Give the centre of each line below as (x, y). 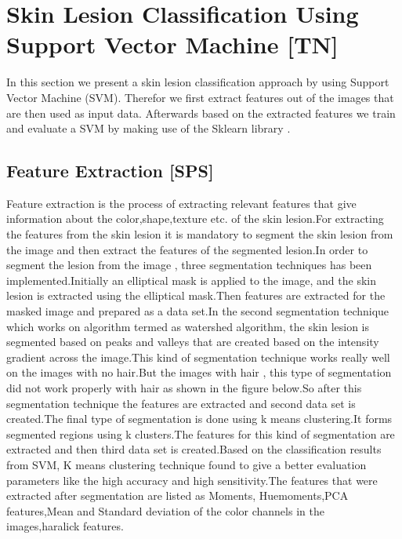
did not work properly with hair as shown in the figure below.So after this (184, 388)
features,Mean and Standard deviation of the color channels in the (165, 510)
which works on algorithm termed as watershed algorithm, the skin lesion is (188, 326)
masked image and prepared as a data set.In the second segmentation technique (198, 311)
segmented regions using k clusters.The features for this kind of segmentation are (201, 433)
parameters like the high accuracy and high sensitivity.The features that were (192, 480)
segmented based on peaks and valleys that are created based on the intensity (193, 342)
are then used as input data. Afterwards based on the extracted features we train (201, 113)
